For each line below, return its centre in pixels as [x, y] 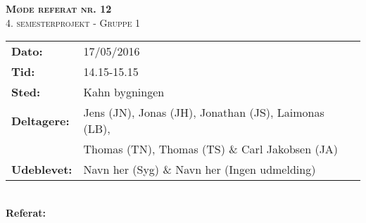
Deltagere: [40, 120]
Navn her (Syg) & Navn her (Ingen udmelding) [200, 170]
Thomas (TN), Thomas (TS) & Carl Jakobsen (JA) [211, 149]
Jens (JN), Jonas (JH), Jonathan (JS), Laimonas [204, 113]
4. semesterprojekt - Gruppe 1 [73, 22]
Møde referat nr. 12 [59, 8]
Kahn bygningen [124, 92]
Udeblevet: [42, 170]
